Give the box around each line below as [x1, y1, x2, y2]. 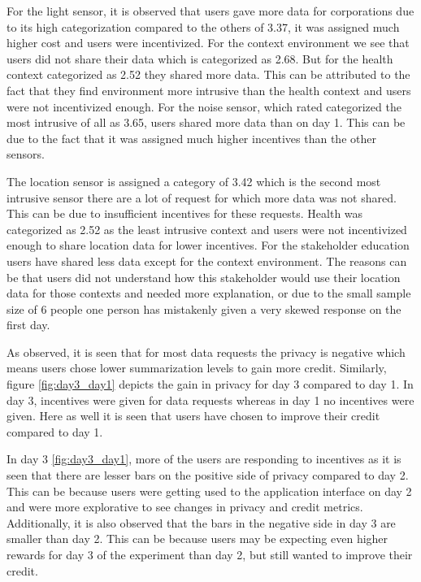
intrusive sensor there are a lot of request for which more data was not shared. [7, 189, 397, 206]
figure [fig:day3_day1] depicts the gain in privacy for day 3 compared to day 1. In [7, 376, 414, 393]
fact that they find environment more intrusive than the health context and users [7, 81, 411, 98]
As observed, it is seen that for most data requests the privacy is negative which [7, 343, 406, 360]
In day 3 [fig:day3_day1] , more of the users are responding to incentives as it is [7, 450, 401, 467]
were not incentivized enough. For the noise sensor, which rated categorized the [7, 98, 401, 115]
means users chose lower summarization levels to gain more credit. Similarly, [7, 359, 387, 376]
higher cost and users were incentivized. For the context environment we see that [7, 34, 410, 51]
